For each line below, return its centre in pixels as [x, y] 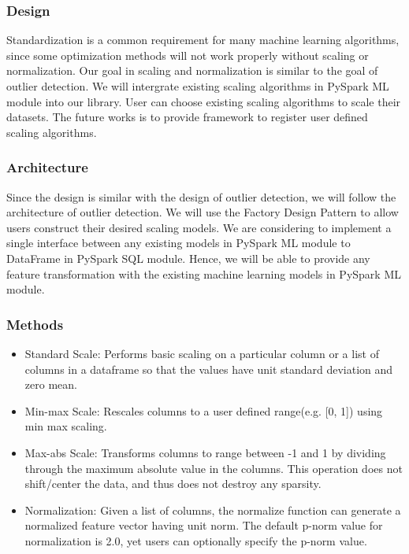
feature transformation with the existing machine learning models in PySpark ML [204, 273]
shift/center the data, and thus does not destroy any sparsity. [173, 484]
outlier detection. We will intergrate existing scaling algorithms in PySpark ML [198, 86]
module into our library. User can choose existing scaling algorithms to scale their [204, 101]
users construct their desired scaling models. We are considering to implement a [199, 227]
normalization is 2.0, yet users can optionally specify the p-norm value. [196, 540]
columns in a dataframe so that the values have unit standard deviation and [209, 369]
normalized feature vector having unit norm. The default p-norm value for [204, 525]
